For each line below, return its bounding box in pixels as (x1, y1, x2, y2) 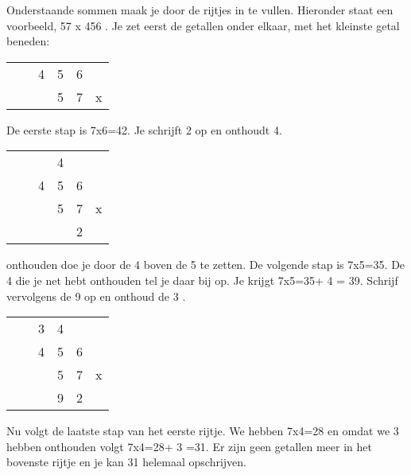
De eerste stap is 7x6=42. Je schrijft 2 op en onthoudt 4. (6, 121, 282, 138)
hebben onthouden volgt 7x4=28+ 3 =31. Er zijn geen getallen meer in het (6, 438, 372, 454)
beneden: (6, 33, 50, 49)
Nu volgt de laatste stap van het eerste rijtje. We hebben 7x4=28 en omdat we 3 (6, 422, 399, 439)
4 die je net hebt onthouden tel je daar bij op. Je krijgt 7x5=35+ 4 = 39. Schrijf (6, 271, 398, 288)
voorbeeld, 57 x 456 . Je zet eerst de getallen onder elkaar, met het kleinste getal (6, 17, 400, 33)
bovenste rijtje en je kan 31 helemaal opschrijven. (6, 454, 247, 470)
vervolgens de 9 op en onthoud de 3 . (6, 287, 186, 304)
